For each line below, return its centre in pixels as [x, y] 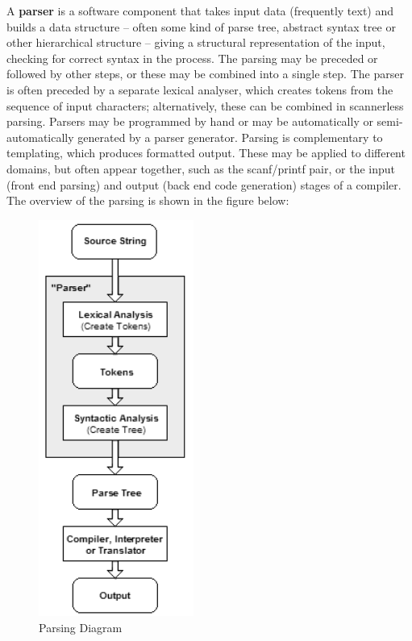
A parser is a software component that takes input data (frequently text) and [200, 10]
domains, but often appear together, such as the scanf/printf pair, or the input [201, 168]
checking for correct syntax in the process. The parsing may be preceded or [192, 58]
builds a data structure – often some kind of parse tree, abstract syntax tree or [201, 26]
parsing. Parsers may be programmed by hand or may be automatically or [190, 121]
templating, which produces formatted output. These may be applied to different [206, 153]
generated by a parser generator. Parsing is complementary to [230, 137]
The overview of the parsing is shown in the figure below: [148, 200]
